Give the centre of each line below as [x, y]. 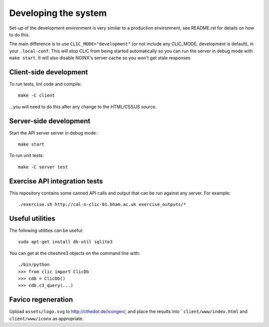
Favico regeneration [41, 300]
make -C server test [43, 167]
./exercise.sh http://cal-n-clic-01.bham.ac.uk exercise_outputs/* [102, 205]
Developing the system [58, 13]
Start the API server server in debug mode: [53, 133]
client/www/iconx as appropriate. [47, 319]
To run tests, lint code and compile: [45, 84]
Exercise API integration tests [56, 181]
